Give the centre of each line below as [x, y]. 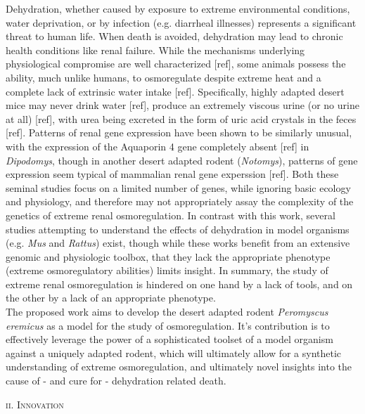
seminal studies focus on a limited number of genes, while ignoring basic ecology [178, 187]
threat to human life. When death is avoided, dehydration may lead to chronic [174, 36]
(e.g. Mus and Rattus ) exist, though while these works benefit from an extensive [178, 243]
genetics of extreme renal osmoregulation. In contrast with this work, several [171, 215]
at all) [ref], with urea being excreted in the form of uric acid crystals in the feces [181, 118]
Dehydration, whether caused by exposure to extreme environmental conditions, [178, 8]
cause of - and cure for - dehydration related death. [116, 381]
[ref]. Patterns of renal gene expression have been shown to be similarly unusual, [179, 132]
